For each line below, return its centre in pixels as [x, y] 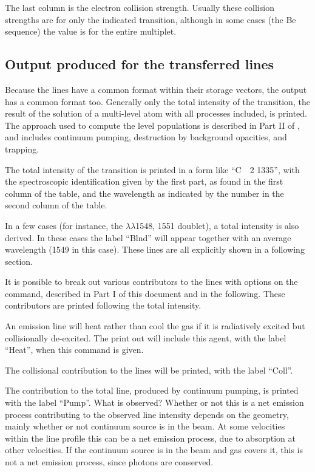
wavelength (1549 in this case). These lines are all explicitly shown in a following [155, 249]
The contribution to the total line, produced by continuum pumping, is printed [152, 390]
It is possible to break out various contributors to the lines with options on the [151, 282]
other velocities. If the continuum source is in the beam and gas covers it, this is [154, 450]
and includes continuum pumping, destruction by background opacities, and [146, 137]
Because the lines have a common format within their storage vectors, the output [156, 89]
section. [19, 261]
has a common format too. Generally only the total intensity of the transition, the [157, 101]
